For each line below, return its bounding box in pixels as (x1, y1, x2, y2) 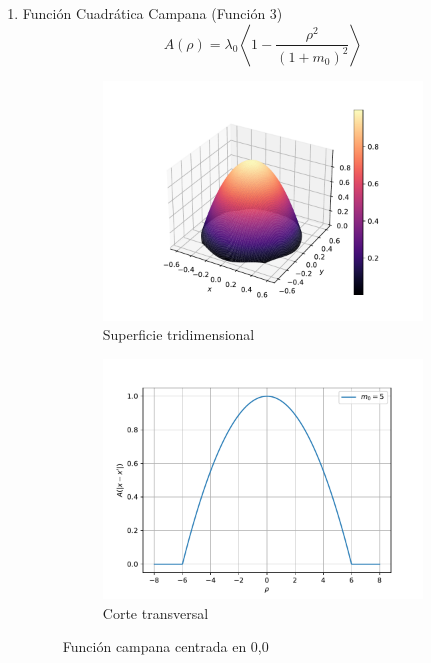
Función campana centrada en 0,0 (62, 636, 269, 657)
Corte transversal (102, 602, 209, 623)
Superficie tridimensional (102, 324, 255, 345)
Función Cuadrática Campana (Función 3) (22, 3, 283, 23)
